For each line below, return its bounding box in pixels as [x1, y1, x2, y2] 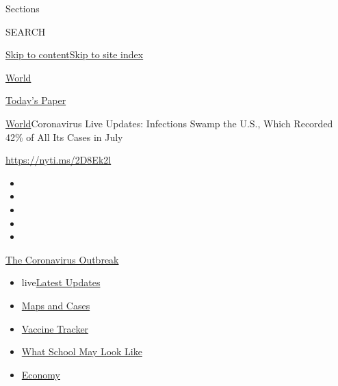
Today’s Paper [5, 93, 66, 107]
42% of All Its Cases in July [5, 129, 123, 144]
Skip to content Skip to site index [5, 47, 144, 62]
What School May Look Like [21, 344, 142, 359]
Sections [5, 1, 40, 15]
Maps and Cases [21, 298, 90, 312]
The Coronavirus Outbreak [5, 252, 119, 266]
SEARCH [5, 24, 46, 38]
